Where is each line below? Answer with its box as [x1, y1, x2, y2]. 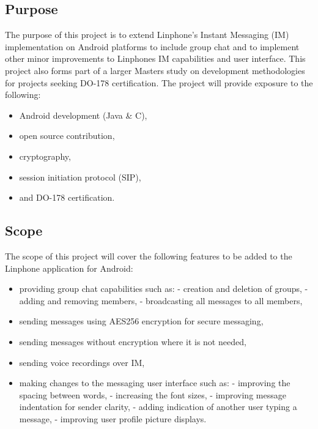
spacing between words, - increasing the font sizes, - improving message [19, 388, 286, 401]
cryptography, [19, 149, 71, 162]
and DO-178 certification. [19, 191, 115, 204]
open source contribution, [19, 129, 115, 142]
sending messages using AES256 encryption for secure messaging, [19, 315, 264, 327]
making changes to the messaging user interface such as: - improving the [19, 376, 290, 389]
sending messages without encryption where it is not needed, [19, 335, 246, 348]
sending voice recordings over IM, [19, 356, 145, 368]
